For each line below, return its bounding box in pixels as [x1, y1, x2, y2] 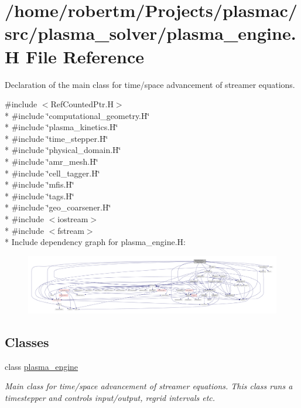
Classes [5, 332, 49, 351]
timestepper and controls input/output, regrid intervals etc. [5, 391, 216, 403]
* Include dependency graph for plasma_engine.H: [5, 236, 186, 248]
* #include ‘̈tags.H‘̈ [5, 189, 74, 202]
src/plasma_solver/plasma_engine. [5, 21, 296, 45]
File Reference [25, 44, 145, 68]
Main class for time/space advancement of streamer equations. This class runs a [5, 380, 293, 392]
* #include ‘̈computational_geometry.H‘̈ [5, 109, 150, 121]
